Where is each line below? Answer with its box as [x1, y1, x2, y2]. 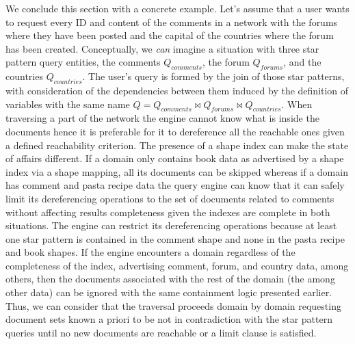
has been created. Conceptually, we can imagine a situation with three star [5, 41, 319, 55]
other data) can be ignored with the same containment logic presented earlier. [5, 285, 332, 300]
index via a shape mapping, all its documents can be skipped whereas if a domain [5, 164, 348, 178]
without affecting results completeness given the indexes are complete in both [5, 204, 330, 219]
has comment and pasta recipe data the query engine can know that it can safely [5, 178, 345, 192]
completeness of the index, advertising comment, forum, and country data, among [5, 258, 349, 272]
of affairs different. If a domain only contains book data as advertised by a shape [5, 151, 344, 166]
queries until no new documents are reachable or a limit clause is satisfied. [5, 325, 317, 339]
